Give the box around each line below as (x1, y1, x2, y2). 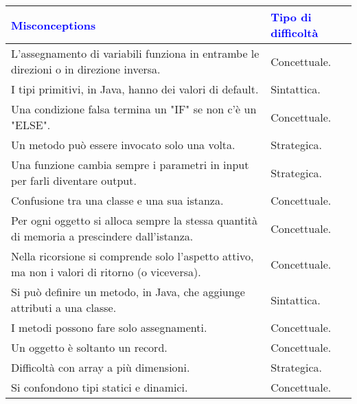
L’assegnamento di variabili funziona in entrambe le (11, 45, 260, 61)
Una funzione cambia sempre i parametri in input (11, 157, 249, 172)
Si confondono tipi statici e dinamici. (11, 379, 188, 395)
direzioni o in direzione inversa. (11, 61, 161, 77)
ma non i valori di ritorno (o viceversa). (11, 264, 201, 280)
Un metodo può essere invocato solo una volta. (11, 137, 235, 153)
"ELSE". (11, 117, 51, 133)
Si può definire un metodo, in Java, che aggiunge (11, 284, 245, 300)
